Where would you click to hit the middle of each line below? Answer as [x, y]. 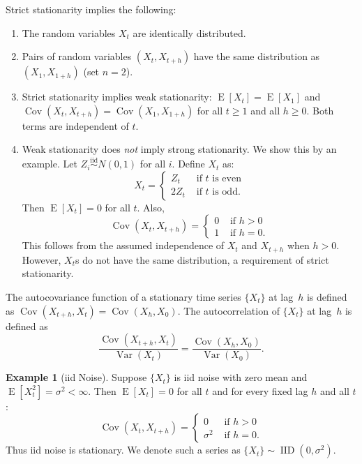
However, [42, 259]
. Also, [151, 207]
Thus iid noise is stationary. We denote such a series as [123, 450]
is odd [225, 192]
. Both [320, 110]
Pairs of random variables [77, 56]
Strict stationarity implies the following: [91, 9]
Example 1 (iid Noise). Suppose [76, 377]
